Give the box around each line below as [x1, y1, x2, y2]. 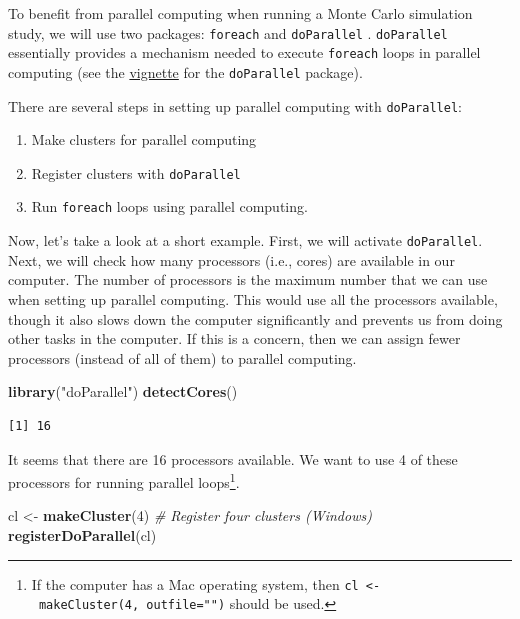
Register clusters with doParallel [31, 162, 241, 183]
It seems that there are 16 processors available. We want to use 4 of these [8, 448, 458, 469]
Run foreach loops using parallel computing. [31, 196, 308, 217]
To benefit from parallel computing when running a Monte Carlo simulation [8, 3, 473, 23]
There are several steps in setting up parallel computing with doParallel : [8, 95, 462, 116]
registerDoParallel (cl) [8, 524, 157, 545]
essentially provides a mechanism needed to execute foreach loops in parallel [8, 42, 481, 63]
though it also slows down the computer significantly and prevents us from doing [8, 308, 503, 329]
